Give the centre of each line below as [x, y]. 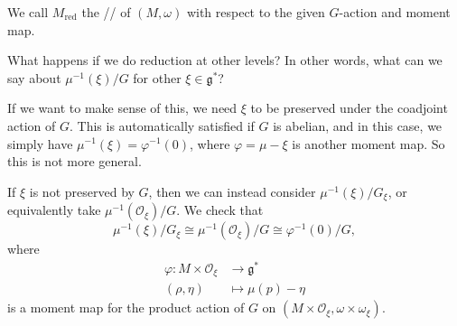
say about [34, 77]
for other [157, 77]
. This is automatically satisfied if [162, 125]
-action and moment [395, 12]
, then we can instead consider [232, 191]
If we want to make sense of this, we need [122, 108]
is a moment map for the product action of [126, 307]
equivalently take [54, 210]
